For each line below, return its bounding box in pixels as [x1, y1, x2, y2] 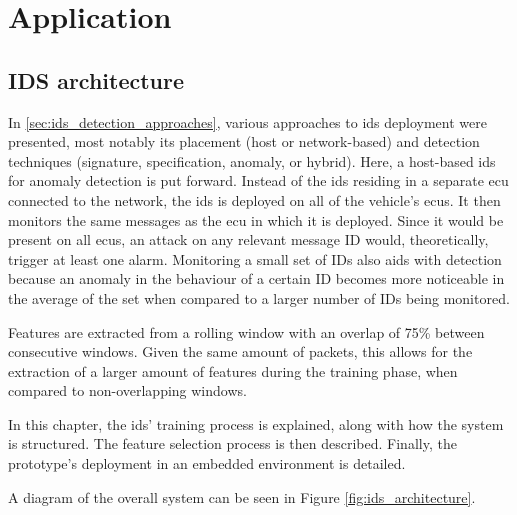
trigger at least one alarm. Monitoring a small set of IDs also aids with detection [8, 248, 502, 269]
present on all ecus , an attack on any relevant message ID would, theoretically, [8, 229, 489, 250]
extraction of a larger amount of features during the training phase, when [8, 360, 458, 381]
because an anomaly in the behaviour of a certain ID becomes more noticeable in [8, 268, 505, 289]
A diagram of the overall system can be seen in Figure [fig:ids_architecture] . [8, 486, 476, 507]
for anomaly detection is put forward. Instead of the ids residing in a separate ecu [8, 170, 509, 191]
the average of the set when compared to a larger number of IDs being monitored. [8, 287, 510, 308]
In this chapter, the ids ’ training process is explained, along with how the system [8, 413, 504, 434]
